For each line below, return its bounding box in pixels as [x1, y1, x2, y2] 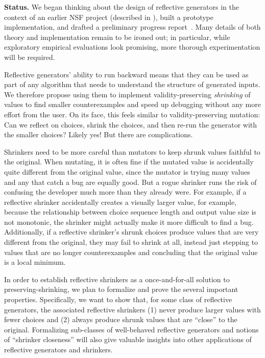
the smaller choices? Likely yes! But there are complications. [4, 129, 193, 140]
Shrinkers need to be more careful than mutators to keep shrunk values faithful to [4, 146, 260, 157]
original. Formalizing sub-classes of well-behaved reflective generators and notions [4, 324, 259, 334]
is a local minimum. [4, 257, 66, 267]
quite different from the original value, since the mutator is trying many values [4, 166, 250, 177]
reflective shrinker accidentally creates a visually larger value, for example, [4, 196, 237, 207]
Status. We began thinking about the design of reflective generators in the [4, 2, 239, 12]
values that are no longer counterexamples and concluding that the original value [4, 246, 258, 257]
